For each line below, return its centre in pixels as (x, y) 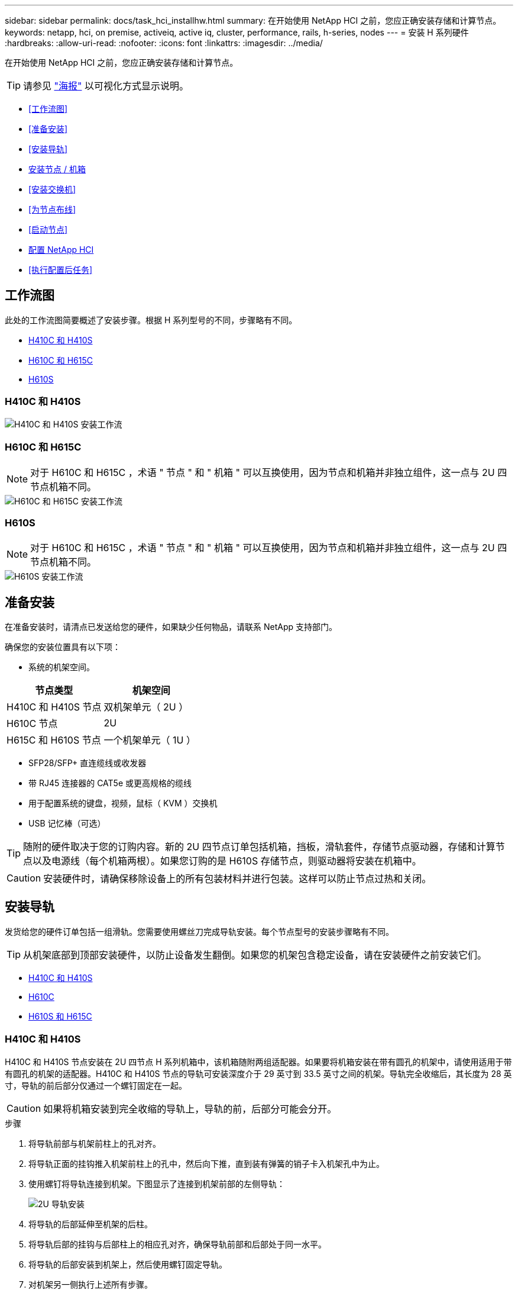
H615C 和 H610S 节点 (54, 740)
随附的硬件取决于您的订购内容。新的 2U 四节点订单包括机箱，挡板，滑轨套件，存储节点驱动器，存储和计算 (259, 846)
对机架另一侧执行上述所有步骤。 (90, 1284)
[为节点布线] (52, 209)
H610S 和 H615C (60, 1016)
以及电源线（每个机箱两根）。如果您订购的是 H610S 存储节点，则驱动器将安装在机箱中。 (227, 861)
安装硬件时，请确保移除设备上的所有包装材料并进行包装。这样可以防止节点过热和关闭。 (237, 878)
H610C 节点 (32, 723)
